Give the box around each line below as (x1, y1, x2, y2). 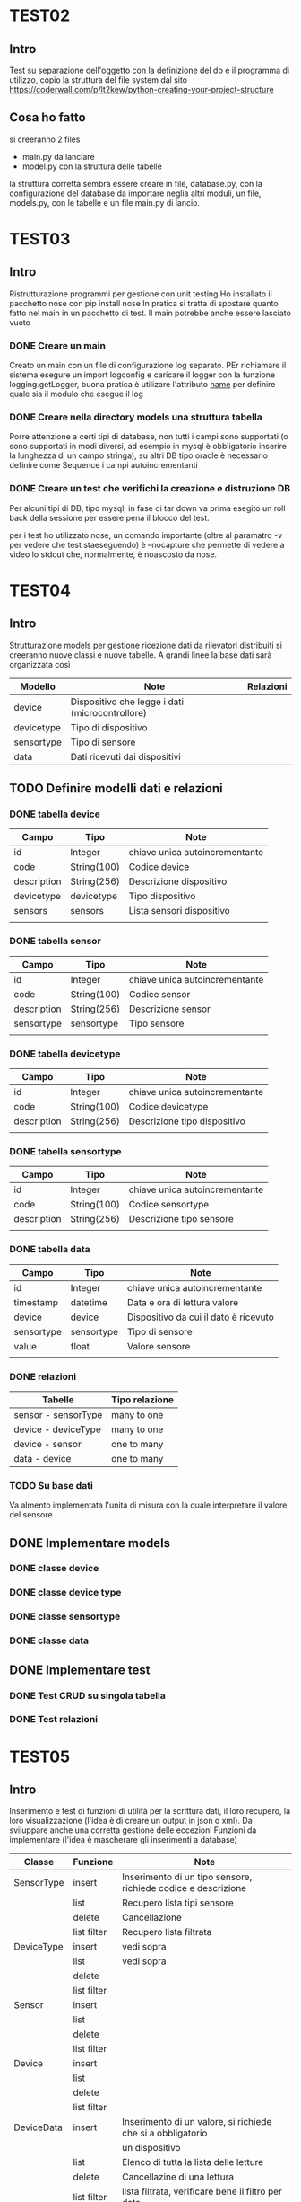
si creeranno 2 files (9, 134, 81, 145)
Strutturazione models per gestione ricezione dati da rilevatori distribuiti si (9, 640, 282, 650)
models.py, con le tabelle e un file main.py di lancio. (9, 197, 200, 208)
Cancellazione (122, 1911, 182, 1923)
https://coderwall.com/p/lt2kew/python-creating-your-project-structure (9, 84, 275, 94)
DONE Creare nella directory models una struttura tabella (9, 411, 262, 423)
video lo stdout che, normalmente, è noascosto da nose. (9, 549, 218, 560)
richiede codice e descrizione (122, 1882, 247, 1895)
